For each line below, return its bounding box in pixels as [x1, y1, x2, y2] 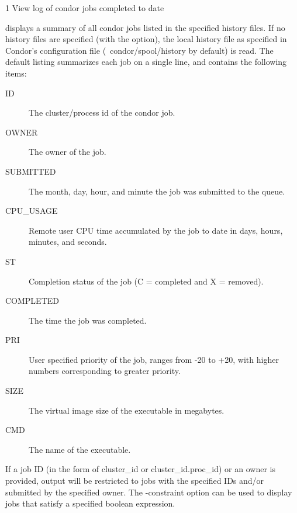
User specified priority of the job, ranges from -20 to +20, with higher [29, 353, 279, 365]
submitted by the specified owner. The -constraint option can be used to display [5, 486, 292, 498]
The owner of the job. [29, 145, 106, 158]
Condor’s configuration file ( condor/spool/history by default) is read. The [5, 44, 274, 56]
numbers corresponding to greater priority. [29, 365, 181, 377]
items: [5, 67, 27, 79]
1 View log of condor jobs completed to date [5, 2, 164, 13]
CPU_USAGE [5, 204, 58, 217]
